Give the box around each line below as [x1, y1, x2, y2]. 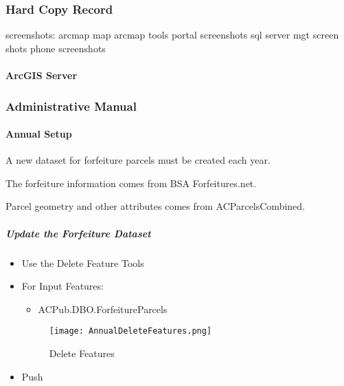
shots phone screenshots [5, 41, 106, 55]
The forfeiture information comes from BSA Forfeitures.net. [5, 175, 257, 190]
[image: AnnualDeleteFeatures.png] [49, 326, 212, 336]
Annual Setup [5, 127, 72, 141]
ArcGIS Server [5, 68, 78, 82]
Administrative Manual [5, 97, 137, 114]
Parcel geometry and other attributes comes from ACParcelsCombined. [5, 199, 305, 213]
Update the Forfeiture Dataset [5, 226, 151, 240]
